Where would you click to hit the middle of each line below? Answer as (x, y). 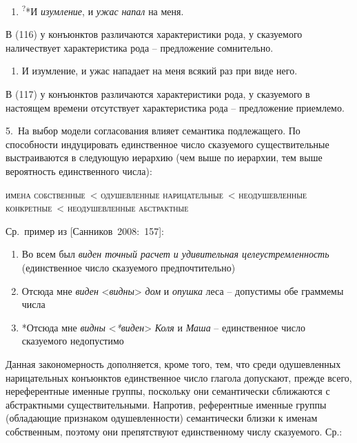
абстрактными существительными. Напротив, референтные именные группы (166, 404)
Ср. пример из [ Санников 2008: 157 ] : (85, 230)
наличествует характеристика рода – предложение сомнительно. (140, 47)
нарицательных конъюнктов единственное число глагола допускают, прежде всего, (179, 377)
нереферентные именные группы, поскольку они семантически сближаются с (168, 391)
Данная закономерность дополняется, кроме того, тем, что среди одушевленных (173, 363)
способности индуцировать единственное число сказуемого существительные (167, 144)
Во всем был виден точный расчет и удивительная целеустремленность (175, 254)
